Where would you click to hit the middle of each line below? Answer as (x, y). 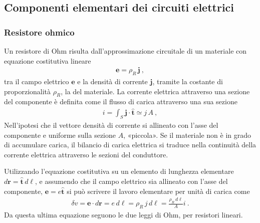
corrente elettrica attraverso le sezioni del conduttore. (86, 154)
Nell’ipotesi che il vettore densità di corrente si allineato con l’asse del (111, 125)
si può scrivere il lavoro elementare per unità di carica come (158, 191)
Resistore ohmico (39, 32)
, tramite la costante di (188, 81)
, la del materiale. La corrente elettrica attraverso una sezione (155, 91)
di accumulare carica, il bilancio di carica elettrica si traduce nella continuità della (130, 145)
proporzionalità (28, 91)
